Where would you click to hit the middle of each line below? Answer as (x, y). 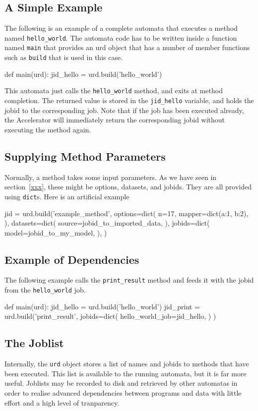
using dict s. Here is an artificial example (67, 196)
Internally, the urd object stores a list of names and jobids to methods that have (127, 364)
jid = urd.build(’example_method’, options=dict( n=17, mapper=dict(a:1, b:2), (127, 213)
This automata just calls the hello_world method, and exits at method (114, 90)
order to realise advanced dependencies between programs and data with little (123, 393)
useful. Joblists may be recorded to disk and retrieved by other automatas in (121, 383)
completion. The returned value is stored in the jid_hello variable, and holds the (129, 100)
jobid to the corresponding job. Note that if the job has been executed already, (124, 110)
